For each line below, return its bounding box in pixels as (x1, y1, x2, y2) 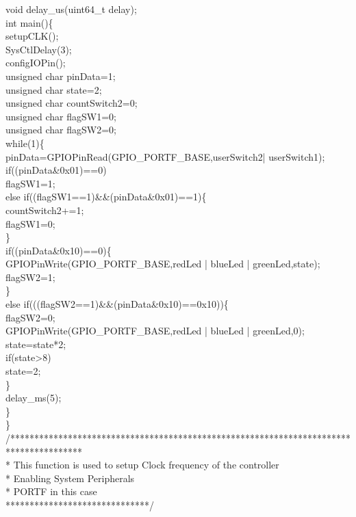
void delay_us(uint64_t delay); (5, 2, 137, 16)
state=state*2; (5, 336, 66, 351)
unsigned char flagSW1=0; (5, 109, 116, 123)
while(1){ (5, 135, 44, 150)
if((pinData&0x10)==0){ (5, 243, 112, 257)
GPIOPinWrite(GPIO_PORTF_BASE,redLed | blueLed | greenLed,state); (5, 256, 320, 271)
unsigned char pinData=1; (5, 68, 116, 83)
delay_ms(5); (5, 390, 62, 405)
